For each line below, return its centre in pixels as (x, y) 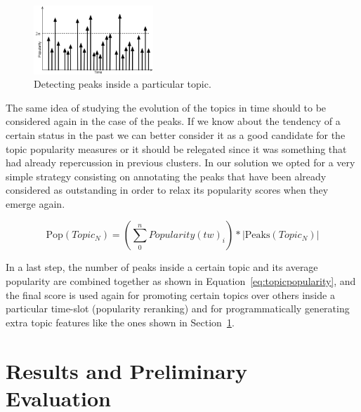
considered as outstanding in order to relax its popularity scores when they (167, 190)
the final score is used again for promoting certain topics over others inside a (170, 294)
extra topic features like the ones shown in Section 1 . (120, 322)
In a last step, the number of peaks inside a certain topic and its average (162, 267)
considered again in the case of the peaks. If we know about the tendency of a (173, 121)
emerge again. (35, 203)
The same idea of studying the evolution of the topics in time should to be (166, 107)
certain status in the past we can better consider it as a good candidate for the (176, 134)
